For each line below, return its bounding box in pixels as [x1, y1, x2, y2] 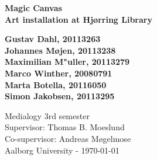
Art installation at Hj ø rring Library [5, 13, 152, 25]
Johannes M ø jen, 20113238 [5, 44, 116, 56]
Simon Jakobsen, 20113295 [5, 90, 115, 102]
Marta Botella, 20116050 [5, 78, 107, 91]
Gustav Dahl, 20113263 [5, 33, 101, 45]
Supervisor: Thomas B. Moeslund [5, 121, 125, 133]
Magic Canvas [5, 2, 62, 13]
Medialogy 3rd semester [5, 109, 90, 121]
